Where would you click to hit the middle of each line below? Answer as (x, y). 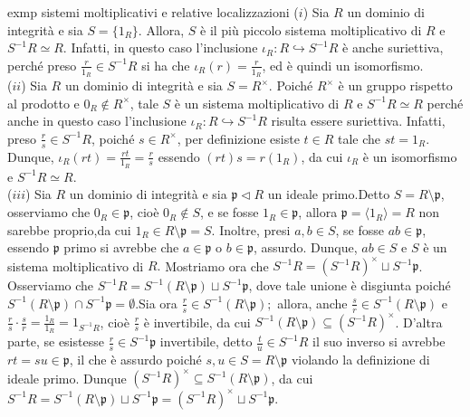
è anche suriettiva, (393, 47)
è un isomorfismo (410, 156)
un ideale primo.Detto (329, 194)
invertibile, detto (206, 341)
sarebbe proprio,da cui (69, 229)
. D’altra (419, 322)
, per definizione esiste (238, 138)
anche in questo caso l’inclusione (97, 121)
